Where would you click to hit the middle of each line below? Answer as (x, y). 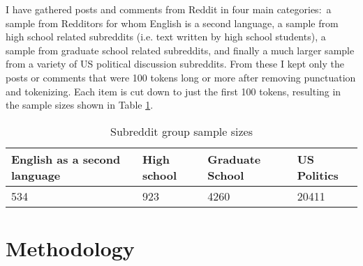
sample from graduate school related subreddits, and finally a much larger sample (180, 50)
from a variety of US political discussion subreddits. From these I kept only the (175, 64)
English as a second (66, 159)
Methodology (70, 248)
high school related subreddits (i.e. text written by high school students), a (166, 37)
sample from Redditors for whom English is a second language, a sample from (172, 23)
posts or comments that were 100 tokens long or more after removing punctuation (181, 77)
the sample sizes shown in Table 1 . (80, 105)
